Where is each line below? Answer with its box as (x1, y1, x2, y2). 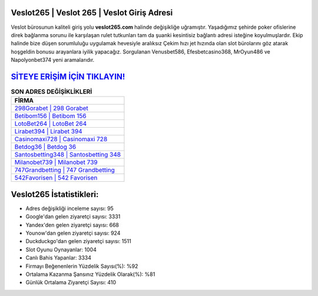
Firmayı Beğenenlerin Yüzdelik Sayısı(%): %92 (25, 262, 138, 270)
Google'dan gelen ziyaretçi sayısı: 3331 (25, 213, 121, 220)
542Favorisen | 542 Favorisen (14, 174, 98, 182)
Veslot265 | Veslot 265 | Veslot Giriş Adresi (11, 8, 173, 18)
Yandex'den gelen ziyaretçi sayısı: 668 (25, 221, 119, 228)
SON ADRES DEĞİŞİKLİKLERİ (11, 88, 92, 96)
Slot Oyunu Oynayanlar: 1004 (25, 246, 97, 253)
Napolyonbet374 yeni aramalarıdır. (11, 56, 95, 64)
